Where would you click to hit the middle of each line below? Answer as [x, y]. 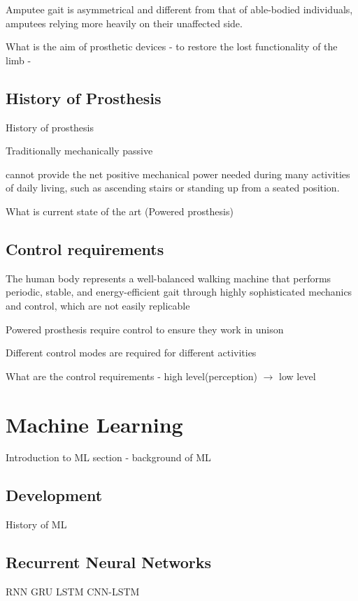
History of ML [36, 524]
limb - [19, 60]
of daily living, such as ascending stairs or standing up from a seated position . [173, 188]
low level [298, 376]
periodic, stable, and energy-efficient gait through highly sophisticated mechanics [179, 292]
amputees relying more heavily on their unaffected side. [124, 23]
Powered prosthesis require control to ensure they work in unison [145, 329]
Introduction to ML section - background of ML [108, 457]
